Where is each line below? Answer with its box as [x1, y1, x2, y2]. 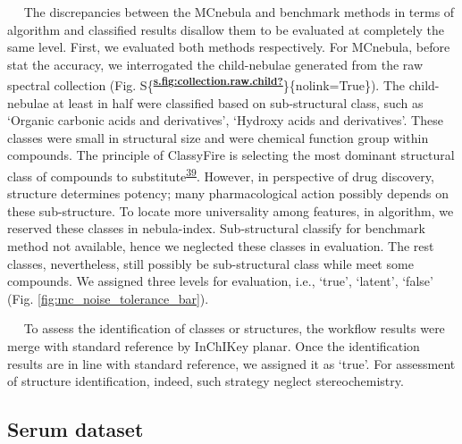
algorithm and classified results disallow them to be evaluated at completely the [7, 20, 444, 38]
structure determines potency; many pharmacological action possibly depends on [7, 184, 449, 203]
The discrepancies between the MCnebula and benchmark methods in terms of [23, 3, 455, 21]
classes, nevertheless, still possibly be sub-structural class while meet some [7, 254, 414, 272]
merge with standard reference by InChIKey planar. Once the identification [7, 337, 420, 355]
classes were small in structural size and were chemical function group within [7, 128, 429, 147]
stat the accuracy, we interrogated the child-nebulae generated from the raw [7, 54, 424, 73]
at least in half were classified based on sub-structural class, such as [53, 93, 424, 112]
